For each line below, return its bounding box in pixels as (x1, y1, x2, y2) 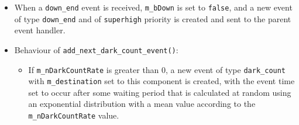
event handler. (14, 24, 66, 36)
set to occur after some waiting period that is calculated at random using (28, 86, 291, 98)
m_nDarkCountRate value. (28, 109, 119, 121)
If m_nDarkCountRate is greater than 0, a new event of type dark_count (28, 63, 286, 75)
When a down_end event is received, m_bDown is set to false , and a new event (14, 1, 293, 13)
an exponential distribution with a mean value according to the (28, 98, 256, 110)
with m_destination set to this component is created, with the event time (28, 75, 295, 87)
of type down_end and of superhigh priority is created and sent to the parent (14, 12, 291, 25)
